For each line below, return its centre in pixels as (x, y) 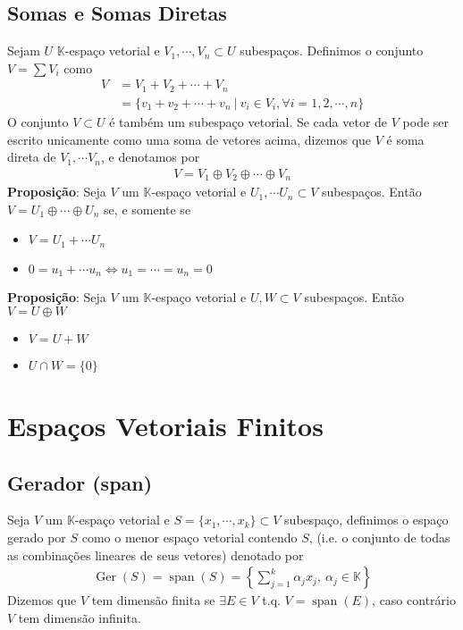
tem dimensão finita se (153, 600)
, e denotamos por (150, 157)
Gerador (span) (80, 482)
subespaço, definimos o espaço (366, 520)
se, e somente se (147, 209)
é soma (405, 139)
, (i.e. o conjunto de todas (379, 538)
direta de (32, 157)
